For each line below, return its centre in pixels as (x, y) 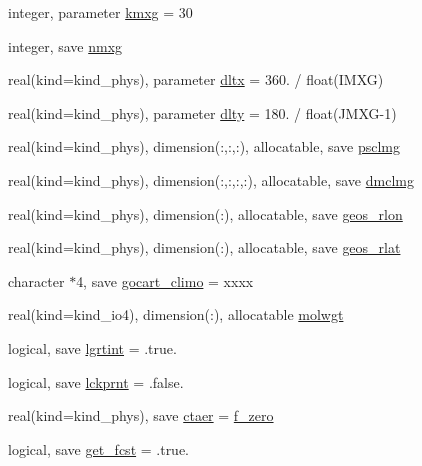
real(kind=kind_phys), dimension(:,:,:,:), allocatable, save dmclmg (211, 179)
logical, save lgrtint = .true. (92, 347)
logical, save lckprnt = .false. (96, 381)
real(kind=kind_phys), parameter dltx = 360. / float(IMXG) (196, 79)
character (36, 280)
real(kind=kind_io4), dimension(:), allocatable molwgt (176, 314)
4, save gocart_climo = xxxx (165, 280)
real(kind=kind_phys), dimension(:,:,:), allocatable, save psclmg (204, 146)
